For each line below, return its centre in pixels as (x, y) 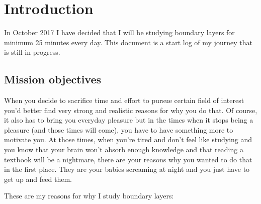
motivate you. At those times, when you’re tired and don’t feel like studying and (128, 139)
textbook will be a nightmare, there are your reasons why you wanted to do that (128, 159)
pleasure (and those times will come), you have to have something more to (119, 129)
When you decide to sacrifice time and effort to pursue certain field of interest (124, 100)
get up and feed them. (38, 179)
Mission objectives (53, 79)
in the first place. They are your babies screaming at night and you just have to (127, 169)
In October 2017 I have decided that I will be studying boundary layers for (119, 32)
